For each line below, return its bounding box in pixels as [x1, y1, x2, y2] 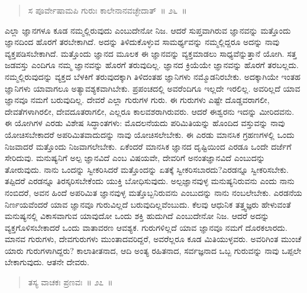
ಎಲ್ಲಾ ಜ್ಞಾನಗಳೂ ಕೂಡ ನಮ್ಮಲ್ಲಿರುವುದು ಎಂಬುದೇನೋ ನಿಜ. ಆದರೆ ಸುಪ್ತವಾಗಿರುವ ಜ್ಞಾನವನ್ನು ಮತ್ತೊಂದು [5, 24, 291, 36]
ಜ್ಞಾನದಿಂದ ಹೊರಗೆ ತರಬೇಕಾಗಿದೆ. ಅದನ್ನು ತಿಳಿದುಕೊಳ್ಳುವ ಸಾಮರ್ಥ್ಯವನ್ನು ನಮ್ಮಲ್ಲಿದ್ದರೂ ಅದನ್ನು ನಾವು [5, 36, 280, 48]
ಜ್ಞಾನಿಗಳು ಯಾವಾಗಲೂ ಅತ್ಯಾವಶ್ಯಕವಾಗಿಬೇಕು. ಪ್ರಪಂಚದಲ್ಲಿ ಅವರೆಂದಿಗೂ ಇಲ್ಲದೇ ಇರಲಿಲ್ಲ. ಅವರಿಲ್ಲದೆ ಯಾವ [5, 82, 300, 94]
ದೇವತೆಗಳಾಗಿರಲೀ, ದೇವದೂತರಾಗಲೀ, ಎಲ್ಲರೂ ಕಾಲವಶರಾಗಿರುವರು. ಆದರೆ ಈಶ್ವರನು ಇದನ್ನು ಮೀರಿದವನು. [5, 105, 295, 117]
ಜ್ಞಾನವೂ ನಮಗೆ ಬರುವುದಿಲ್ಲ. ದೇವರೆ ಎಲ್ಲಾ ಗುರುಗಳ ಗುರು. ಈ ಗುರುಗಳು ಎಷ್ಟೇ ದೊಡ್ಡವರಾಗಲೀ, [5, 94, 270, 106]
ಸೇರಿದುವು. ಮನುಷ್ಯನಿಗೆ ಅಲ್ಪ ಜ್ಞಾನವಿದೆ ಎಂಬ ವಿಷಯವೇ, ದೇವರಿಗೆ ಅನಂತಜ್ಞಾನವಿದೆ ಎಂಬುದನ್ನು [5, 152, 265, 164]
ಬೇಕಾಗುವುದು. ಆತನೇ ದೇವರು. [5, 256, 89, 268]
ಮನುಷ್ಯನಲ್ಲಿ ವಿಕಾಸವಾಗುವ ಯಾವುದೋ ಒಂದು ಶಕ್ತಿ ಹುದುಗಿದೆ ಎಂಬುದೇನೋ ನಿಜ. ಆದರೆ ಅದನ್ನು [5, 210, 270, 222]
